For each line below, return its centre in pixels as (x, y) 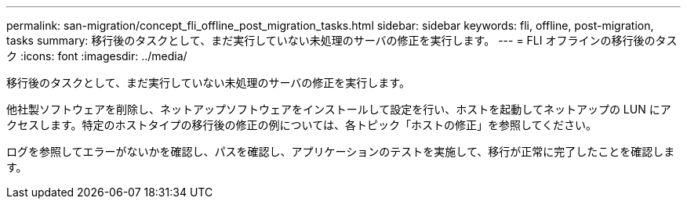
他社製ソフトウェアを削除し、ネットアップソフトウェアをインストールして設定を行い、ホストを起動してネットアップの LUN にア (339, 109)
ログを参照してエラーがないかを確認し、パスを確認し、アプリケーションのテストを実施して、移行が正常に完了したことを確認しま (341, 151)
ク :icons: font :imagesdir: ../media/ (97, 56)
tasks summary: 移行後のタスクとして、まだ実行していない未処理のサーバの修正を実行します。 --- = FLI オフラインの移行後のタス (342, 40)
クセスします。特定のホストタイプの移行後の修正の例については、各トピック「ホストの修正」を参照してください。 (302, 125)
